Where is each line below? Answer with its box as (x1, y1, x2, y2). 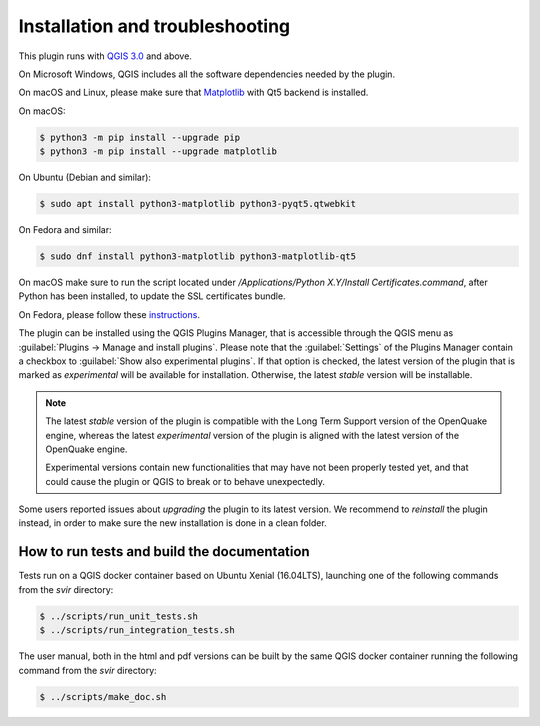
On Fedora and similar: (18, 224, 112, 236)
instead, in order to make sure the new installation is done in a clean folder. (18, 517, 327, 529)
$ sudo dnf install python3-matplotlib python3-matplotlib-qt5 (39, 251, 357, 262)
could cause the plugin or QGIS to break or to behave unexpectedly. (45, 475, 325, 487)
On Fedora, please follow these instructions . (18, 308, 200, 320)
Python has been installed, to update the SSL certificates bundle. (18, 290, 286, 302)
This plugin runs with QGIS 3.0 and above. (18, 50, 192, 62)
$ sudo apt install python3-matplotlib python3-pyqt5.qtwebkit (39, 198, 357, 210)
